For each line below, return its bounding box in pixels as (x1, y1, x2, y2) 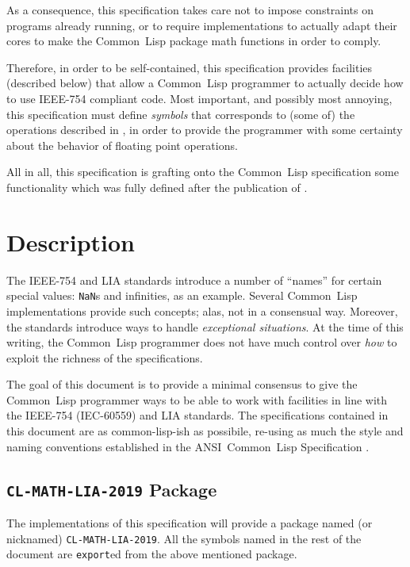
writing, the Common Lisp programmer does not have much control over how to (6, 334, 397, 351)
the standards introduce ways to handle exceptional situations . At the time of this (6, 318, 404, 335)
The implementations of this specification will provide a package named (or (6, 515, 373, 531)
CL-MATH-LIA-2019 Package (6, 477, 217, 501)
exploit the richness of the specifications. (6, 349, 203, 366)
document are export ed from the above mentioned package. (6, 546, 297, 562)
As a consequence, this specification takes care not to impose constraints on (6, 2, 374, 17)
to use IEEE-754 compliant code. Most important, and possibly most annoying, (6, 90, 393, 106)
